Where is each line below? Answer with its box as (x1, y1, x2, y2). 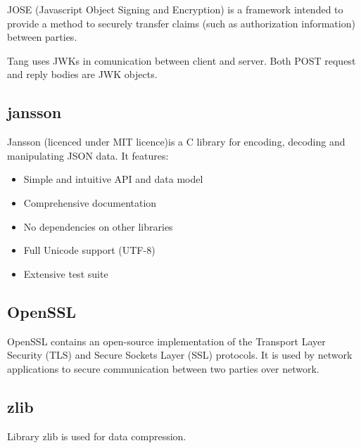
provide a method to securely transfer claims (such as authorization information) (7, 15, 355, 30)
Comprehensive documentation (23, 195, 157, 210)
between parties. (7, 30, 77, 44)
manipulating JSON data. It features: (7, 148, 169, 162)
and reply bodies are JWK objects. (7, 67, 158, 82)
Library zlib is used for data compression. (7, 428, 186, 443)
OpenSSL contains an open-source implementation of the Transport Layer (7, 333, 326, 348)
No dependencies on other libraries (23, 219, 173, 233)
